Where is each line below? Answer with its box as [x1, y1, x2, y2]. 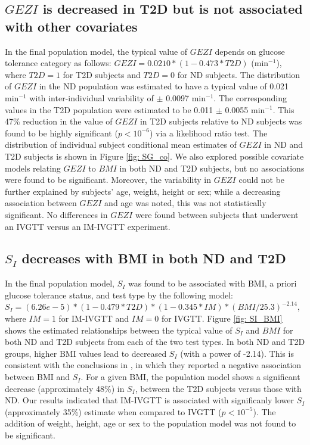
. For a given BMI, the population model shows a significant [80, 371, 300, 383]
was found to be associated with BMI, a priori [128, 277, 297, 290]
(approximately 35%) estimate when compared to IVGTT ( [5, 405, 222, 418]
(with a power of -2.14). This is [180, 347, 294, 359]
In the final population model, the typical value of [5, 45, 188, 57]
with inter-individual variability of [29, 91, 154, 104]
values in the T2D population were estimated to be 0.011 [5, 103, 213, 116]
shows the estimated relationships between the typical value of [5, 323, 232, 336]
